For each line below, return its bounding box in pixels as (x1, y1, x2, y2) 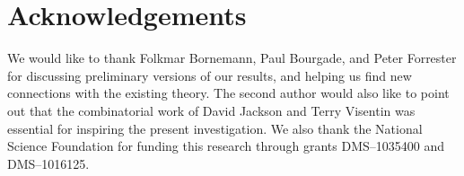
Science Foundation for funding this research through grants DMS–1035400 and (7, 136, 445, 155)
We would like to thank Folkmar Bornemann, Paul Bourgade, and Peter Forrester (7, 48, 457, 67)
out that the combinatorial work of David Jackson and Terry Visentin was (7, 101, 416, 119)
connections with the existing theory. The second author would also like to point (7, 84, 450, 102)
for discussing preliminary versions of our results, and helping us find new (7, 66, 412, 84)
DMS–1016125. (7, 154, 90, 172)
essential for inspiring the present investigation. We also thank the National (7, 119, 423, 137)
